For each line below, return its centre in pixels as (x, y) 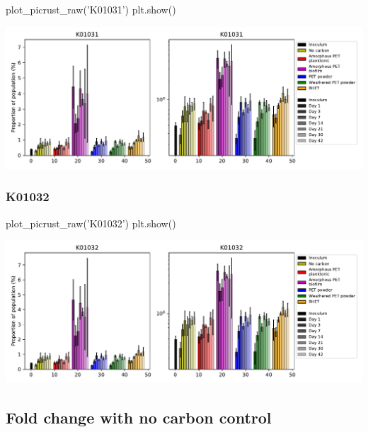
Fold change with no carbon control (139, 417)
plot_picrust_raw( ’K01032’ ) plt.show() (91, 223)
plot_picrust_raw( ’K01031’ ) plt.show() (91, 9)
